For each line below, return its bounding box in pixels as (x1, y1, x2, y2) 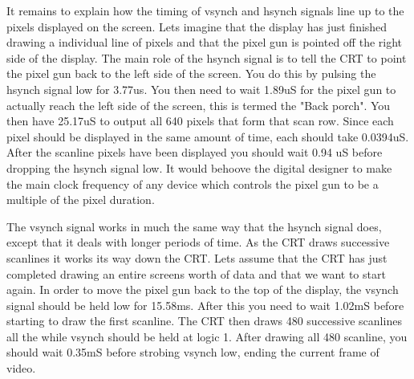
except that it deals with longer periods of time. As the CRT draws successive (6, 234, 390, 251)
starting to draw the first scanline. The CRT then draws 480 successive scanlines (6, 312, 402, 329)
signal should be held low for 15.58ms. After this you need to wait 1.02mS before (6, 296, 404, 313)
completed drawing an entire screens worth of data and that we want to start (6, 265, 386, 282)
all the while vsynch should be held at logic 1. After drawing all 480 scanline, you (6, 328, 408, 344)
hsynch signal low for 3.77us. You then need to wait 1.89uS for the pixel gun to (6, 80, 396, 97)
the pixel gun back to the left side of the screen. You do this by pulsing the (6, 65, 376, 82)
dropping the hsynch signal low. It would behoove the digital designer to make (6, 159, 392, 176)
